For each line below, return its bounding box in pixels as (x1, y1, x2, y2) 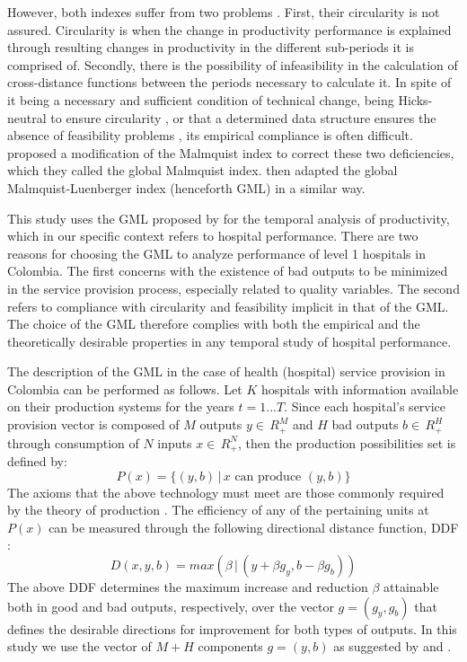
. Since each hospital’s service (284, 397, 446, 416)
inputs (157, 433, 192, 452)
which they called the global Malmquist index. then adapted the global (7, 161, 398, 180)
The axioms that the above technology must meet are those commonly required (7, 482, 445, 501)
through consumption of (7, 433, 139, 452)
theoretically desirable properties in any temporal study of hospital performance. (7, 331, 452, 350)
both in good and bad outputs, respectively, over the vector (7, 596, 334, 615)
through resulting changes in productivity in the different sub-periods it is (7, 38, 414, 57)
